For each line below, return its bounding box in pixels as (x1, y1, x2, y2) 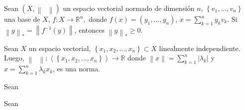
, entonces (74, 25, 105, 35)
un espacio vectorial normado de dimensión (63, 3, 195, 13)
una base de (4, 14, 40, 24)
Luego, (4, 53, 24, 63)
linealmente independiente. (159, 43, 241, 53)
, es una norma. (53, 63, 101, 74)
